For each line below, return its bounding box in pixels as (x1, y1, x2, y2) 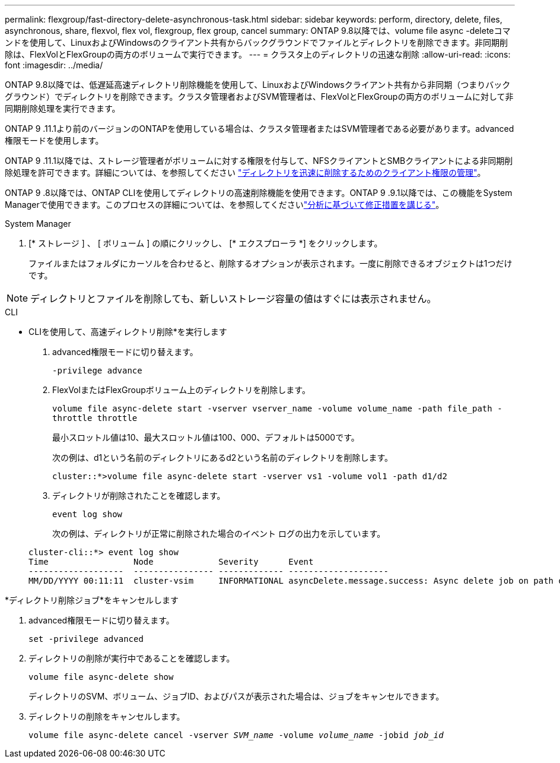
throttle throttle (52, 413, 138, 423)
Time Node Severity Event (28, 557, 314, 566)
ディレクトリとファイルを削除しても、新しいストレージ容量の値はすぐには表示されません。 (30, 293, 437, 305)
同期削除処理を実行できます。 (5, 103, 120, 113)
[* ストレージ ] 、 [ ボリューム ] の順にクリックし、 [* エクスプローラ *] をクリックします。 (28, 238, 383, 248)
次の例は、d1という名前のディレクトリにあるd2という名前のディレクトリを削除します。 (52, 452, 393, 463)
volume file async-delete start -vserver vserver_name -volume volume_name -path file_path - (52, 404, 502, 413)
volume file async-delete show (28, 672, 174, 682)
